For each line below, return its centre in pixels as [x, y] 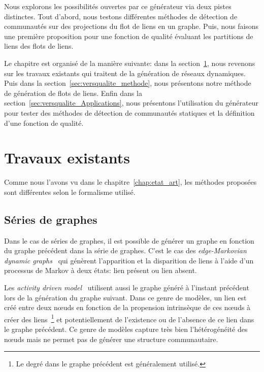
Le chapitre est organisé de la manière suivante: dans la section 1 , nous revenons [130, 63]
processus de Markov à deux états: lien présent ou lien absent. [101, 270]
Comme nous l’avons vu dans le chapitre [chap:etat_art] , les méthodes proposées [130, 182]
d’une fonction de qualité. [44, 123]
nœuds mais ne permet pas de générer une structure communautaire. [111, 339]
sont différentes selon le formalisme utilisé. [70, 192]
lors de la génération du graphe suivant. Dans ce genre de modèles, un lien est [125, 297]
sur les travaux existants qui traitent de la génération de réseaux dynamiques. [125, 73]
